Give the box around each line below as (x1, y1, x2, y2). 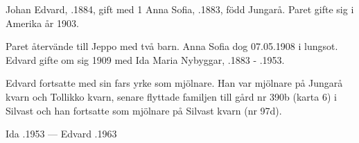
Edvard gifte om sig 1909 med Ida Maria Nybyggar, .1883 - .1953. (6, 52, 285, 67)
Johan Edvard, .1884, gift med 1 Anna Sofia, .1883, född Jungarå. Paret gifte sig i (6, 2, 354, 16)
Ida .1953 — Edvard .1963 (6, 126, 117, 141)
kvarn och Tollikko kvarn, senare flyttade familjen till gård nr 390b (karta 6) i (6, 89, 337, 103)
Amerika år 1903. (6, 15, 79, 30)
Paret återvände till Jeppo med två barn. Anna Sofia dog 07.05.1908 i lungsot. (6, 39, 338, 53)
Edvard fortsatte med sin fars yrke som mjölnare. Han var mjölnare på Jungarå (6, 76, 343, 90)
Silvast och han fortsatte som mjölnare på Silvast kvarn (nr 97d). (6, 103, 282, 117)
